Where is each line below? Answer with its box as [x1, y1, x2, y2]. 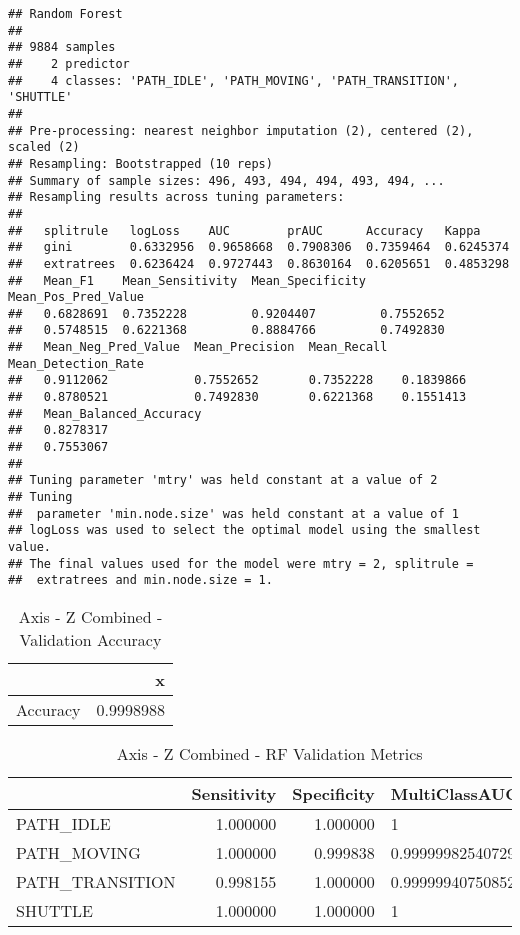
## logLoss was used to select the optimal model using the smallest [8, 523, 481, 538]
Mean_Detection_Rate [8, 356, 145, 371]
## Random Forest [8, 7, 123, 21]
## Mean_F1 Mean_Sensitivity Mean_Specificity [8, 273, 366, 288]
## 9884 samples [8, 40, 116, 55]
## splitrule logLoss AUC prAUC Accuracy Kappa [8, 223, 481, 238]
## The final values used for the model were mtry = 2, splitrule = [8, 556, 474, 571]
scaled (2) [8, 140, 80, 155]
